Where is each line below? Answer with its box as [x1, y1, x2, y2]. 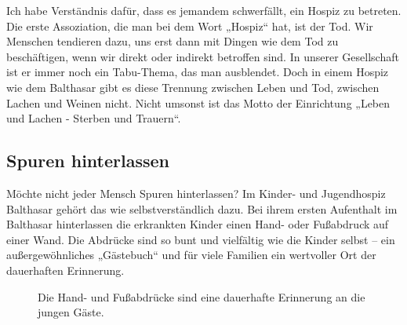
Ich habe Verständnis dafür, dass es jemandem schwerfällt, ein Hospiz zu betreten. [6, 2, 402, 18]
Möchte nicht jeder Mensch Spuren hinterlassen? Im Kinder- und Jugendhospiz [6, 184, 386, 201]
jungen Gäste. [38, 304, 104, 320]
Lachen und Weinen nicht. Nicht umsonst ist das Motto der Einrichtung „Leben [6, 94, 391, 111]
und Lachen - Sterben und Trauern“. [6, 110, 181, 126]
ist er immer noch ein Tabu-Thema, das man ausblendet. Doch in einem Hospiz [6, 64, 389, 80]
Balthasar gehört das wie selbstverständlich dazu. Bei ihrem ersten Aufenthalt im [6, 200, 398, 217]
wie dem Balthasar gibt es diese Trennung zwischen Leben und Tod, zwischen [6, 79, 380, 95]
